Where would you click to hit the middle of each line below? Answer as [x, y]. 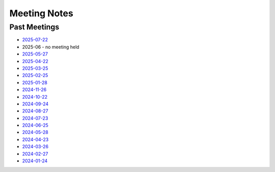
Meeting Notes [41, 13]
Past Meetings [34, 27]
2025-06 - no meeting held [51, 47]
